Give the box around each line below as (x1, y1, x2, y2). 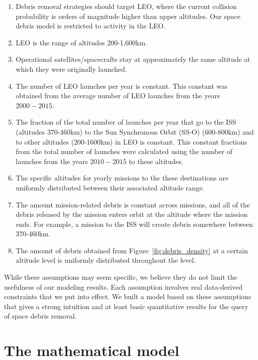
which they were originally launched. (15, 63, 127, 74)
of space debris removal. (4, 311, 77, 321)
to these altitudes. (129, 156, 183, 166)
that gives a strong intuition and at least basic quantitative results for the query (4, 301, 249, 311)
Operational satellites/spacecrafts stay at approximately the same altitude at (15, 54, 251, 64)
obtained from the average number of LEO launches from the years (15, 90, 220, 101)
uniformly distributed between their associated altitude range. (15, 182, 204, 192)
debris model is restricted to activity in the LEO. (15, 20, 166, 31)
